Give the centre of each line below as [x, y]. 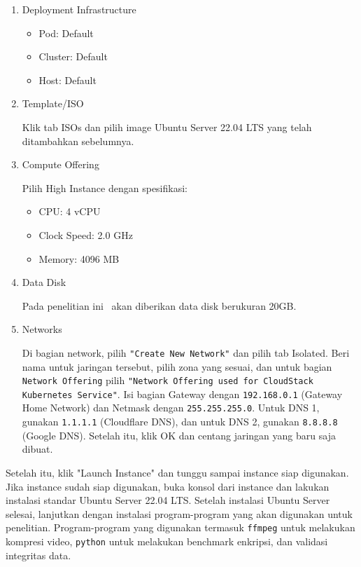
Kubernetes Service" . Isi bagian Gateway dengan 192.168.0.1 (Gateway [182, 394]
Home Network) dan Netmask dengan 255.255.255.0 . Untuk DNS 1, [171, 408]
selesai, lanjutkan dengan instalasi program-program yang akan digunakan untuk [179, 513]
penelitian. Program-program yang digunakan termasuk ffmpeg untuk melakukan [180, 527]
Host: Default [68, 80]
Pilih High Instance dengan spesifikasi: [105, 187]
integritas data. [38, 555]
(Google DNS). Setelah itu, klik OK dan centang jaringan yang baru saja [179, 435]
